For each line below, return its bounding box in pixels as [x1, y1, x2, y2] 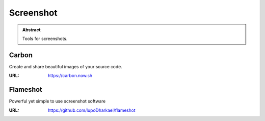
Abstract [22, 27, 41, 33]
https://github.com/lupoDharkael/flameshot [48, 107, 135, 113]
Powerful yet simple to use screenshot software [9, 98, 106, 104]
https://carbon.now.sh [48, 73, 93, 79]
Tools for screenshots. [22, 36, 68, 41]
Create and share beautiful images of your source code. [9, 63, 122, 69]
